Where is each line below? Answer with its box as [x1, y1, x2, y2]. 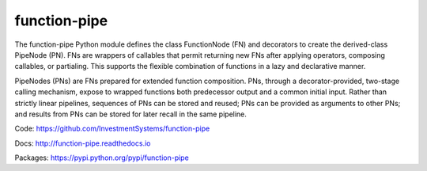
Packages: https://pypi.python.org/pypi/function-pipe [14, 153, 189, 162]
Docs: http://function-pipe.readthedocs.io [14, 139, 151, 148]
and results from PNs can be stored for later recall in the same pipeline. [14, 109, 247, 119]
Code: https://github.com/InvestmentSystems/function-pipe [14, 123, 210, 134]
